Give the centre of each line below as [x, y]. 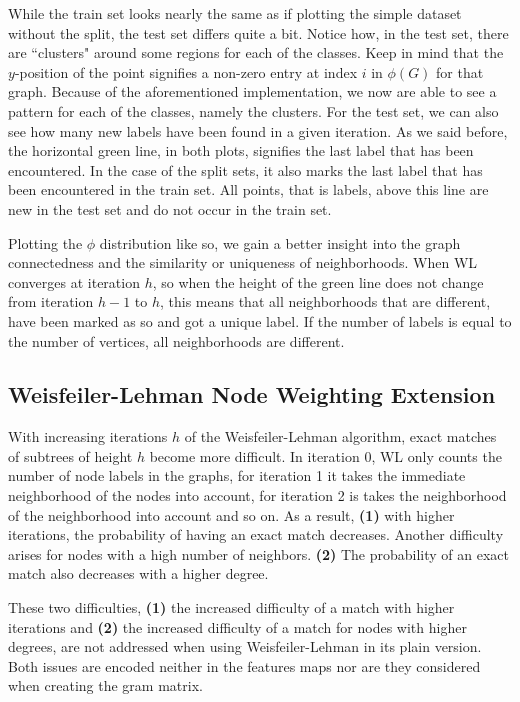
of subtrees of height [70, 455]
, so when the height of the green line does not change [318, 281]
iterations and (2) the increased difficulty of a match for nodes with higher [237, 626]
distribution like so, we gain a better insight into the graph [280, 242]
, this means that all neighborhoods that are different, [325, 301]
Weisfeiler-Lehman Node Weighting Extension [252, 394]
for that [460, 71]
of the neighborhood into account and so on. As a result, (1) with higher [231, 514]
